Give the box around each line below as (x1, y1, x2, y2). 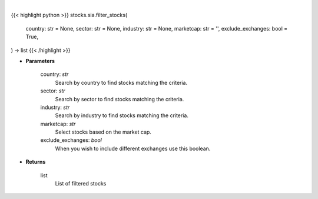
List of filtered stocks (55, 180, 107, 187)
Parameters (25, 57, 55, 64)
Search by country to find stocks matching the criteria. (55, 79, 188, 86)
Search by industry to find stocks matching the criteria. (55, 112, 188, 119)
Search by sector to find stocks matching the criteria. (55, 95, 184, 102)
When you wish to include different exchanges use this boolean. (55, 145, 211, 152)
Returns (25, 158, 46, 165)
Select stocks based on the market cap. (55, 128, 151, 135)
